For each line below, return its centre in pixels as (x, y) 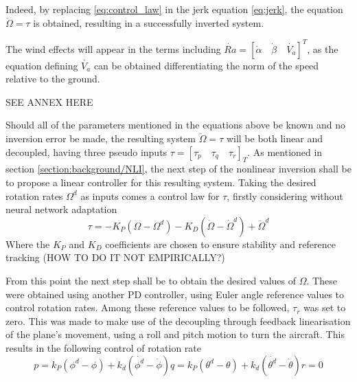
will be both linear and (274, 138)
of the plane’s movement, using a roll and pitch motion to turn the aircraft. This (175, 334)
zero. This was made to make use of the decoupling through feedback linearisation (178, 321)
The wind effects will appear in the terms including (113, 48)
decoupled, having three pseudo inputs (87, 151)
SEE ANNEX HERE (49, 101)
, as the (323, 48)
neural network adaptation (61, 209)
